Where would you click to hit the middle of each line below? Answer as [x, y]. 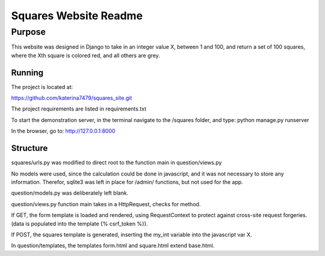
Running [27, 72]
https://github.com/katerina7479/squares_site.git [72, 98]
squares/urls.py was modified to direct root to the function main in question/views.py [116, 163]
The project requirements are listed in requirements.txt [79, 109]
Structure [29, 148]
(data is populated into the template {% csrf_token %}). [79, 224]
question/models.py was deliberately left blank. [70, 193]
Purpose [29, 32]
